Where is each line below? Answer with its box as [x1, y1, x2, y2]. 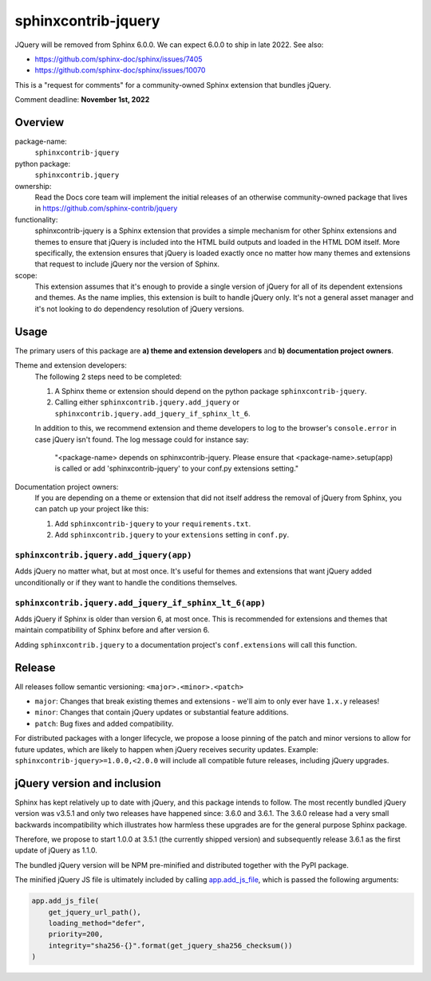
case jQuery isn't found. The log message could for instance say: [34, 435, 249, 444]
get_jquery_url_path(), [48, 908, 141, 916]
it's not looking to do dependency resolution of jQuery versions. [34, 304, 245, 313]
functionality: [14, 215, 58, 224]
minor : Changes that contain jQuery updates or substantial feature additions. [34, 707, 289, 717]
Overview [14, 116, 65, 129]
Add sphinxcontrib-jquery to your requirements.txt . [54, 518, 251, 528]
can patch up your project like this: [34, 504, 149, 514]
